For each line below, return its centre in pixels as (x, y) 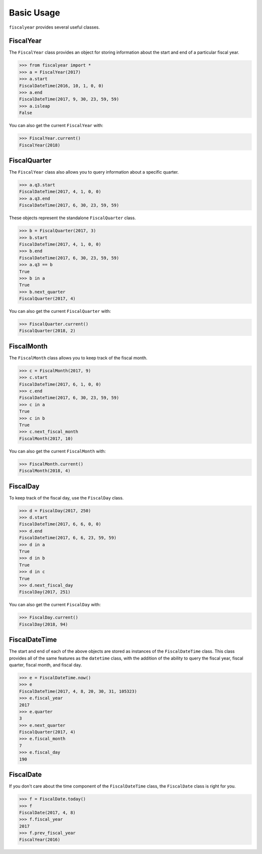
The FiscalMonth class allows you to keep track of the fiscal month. (78, 358)
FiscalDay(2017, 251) (45, 592)
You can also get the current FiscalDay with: (55, 605)
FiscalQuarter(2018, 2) (48, 331)
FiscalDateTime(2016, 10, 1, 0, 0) (61, 86)
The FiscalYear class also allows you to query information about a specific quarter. (94, 172)
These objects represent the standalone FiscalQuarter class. (72, 218)
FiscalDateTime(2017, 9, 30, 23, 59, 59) (69, 99)
